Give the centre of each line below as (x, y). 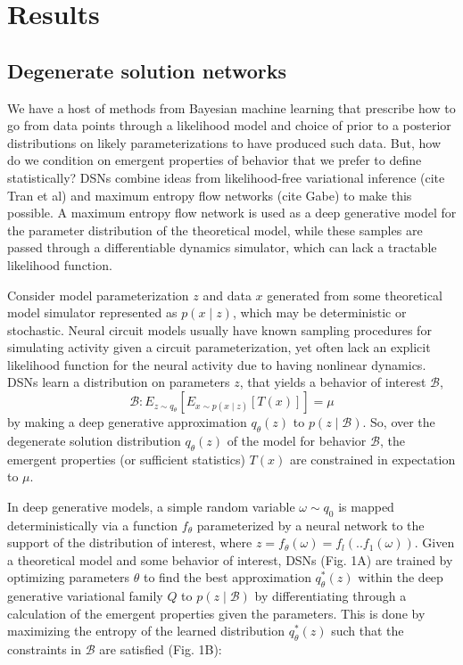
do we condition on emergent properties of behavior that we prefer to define (215, 160)
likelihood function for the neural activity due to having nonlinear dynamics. (217, 364)
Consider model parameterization (98, 295)
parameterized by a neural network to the (310, 525)
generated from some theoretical (355, 295)
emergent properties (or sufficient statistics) (126, 459)
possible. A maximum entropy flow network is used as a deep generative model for (232, 213)
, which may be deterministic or (319, 312)
